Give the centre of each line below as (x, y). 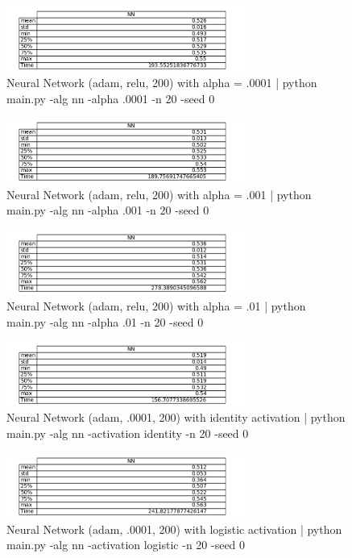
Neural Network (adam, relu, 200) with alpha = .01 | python (156, 306)
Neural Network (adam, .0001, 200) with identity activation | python (176, 417)
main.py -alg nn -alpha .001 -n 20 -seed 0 (108, 210)
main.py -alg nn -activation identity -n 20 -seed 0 (128, 433)
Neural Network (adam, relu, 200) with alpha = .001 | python (159, 194)
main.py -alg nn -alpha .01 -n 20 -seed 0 (105, 321)
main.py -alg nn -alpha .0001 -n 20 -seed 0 (111, 98)
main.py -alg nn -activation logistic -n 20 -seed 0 (126, 545)
